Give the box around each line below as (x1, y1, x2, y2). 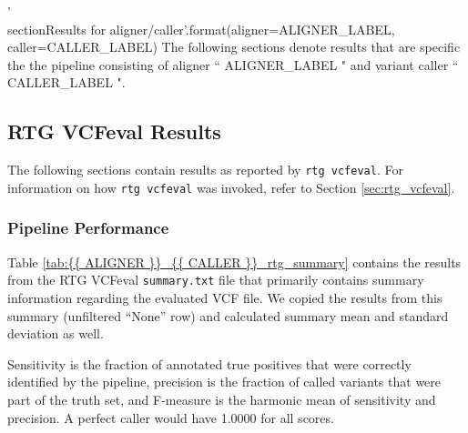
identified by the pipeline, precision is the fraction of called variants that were (7, 372, 442, 391)
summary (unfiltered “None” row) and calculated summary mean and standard (7, 306, 449, 325)
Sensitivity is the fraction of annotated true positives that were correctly (7, 354, 412, 373)
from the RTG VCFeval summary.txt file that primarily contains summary (7, 270, 424, 289)
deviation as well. (7, 324, 104, 343)
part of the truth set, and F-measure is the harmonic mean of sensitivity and (7, 389, 436, 408)
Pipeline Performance (7, 216, 169, 239)
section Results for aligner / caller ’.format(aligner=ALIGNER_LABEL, (7, 19, 395, 38)
